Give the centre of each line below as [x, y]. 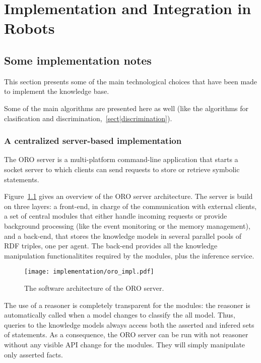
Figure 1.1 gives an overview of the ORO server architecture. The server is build [128, 196]
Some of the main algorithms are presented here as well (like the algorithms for [126, 108]
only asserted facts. [34, 354]
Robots [29, 28]
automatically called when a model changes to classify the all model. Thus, [120, 315]
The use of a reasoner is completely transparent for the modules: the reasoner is [127, 305]
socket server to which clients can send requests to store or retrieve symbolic [122, 169]
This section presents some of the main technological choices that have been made [131, 81]
